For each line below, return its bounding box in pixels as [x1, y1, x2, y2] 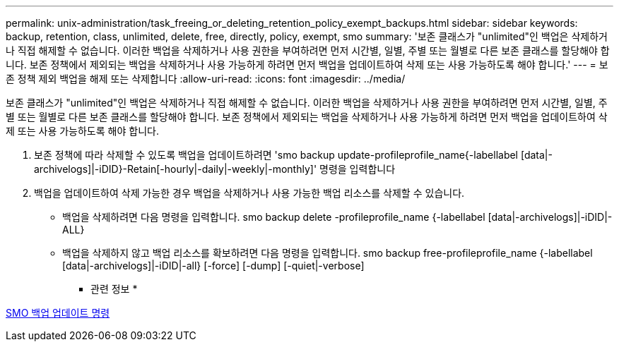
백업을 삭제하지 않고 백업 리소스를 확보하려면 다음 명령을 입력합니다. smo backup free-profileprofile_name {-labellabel [62, 247, 593, 259]
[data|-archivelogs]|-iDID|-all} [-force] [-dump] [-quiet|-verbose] [62, 260, 365, 272]
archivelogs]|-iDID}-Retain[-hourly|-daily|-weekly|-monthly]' [34, 163, 317, 175]
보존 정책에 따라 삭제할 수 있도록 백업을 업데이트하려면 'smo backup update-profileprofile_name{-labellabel [34, 149, 519, 161]
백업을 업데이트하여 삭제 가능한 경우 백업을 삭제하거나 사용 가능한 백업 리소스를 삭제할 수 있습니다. [34, 187, 465, 199]
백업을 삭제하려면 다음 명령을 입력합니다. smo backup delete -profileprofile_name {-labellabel [62, 211, 485, 223]
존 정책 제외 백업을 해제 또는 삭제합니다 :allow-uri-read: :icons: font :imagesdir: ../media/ [6, 73, 406, 85]
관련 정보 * [90, 283, 138, 295]
